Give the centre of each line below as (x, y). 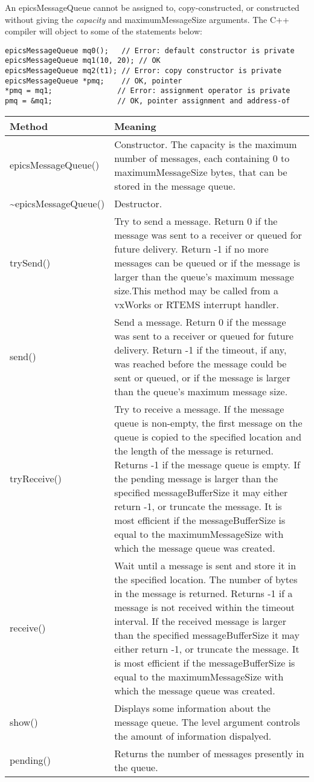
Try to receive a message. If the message (199, 409)
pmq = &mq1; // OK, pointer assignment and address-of (148, 101)
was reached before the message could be (200, 363)
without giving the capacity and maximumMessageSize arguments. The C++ (147, 19)
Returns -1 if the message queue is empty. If (207, 464)
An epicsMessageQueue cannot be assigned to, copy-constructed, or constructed (152, 7)
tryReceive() (36, 478)
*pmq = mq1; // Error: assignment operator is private (148, 91)
